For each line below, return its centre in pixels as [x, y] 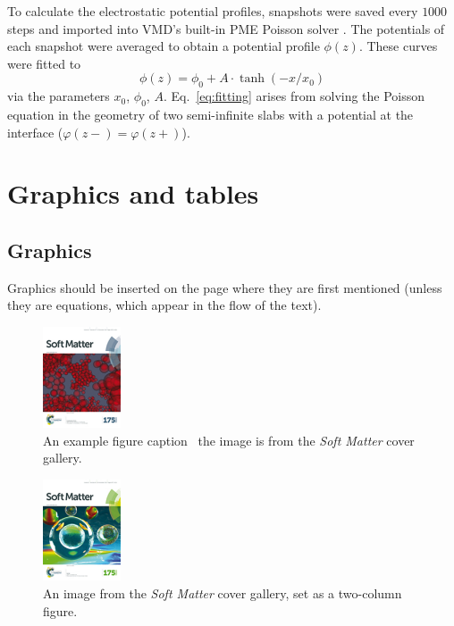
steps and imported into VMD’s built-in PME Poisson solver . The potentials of [226, 28]
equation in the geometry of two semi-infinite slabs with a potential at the [210, 114]
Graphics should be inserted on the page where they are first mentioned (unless [225, 287]
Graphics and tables [133, 193]
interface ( [35, 132]
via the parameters [59, 96]
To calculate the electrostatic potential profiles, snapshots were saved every [213, 11]
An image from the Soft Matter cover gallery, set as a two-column [223, 593]
